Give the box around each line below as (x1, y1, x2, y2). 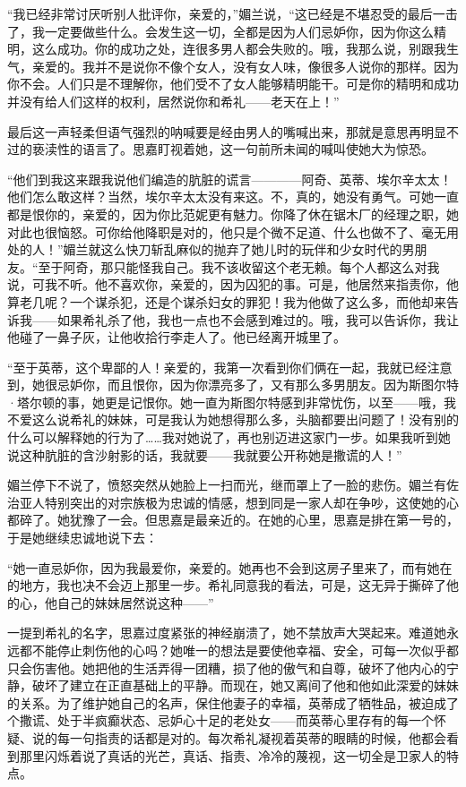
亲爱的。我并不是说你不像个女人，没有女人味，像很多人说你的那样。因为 (31, 56, 459, 75)
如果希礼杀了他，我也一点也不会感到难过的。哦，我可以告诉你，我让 (56, 310, 459, 329)
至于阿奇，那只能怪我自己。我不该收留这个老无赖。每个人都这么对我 (38, 257, 440, 276)
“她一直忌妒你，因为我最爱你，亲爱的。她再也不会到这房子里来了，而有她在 (7, 558, 453, 577)
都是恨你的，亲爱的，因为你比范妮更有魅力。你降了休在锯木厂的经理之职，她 (7, 204, 459, 223)
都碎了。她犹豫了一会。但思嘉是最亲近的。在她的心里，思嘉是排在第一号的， (7, 510, 459, 529)
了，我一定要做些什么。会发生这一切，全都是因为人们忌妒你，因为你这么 (7, 21, 434, 40)
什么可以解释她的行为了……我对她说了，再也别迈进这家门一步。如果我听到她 (7, 428, 451, 447)
